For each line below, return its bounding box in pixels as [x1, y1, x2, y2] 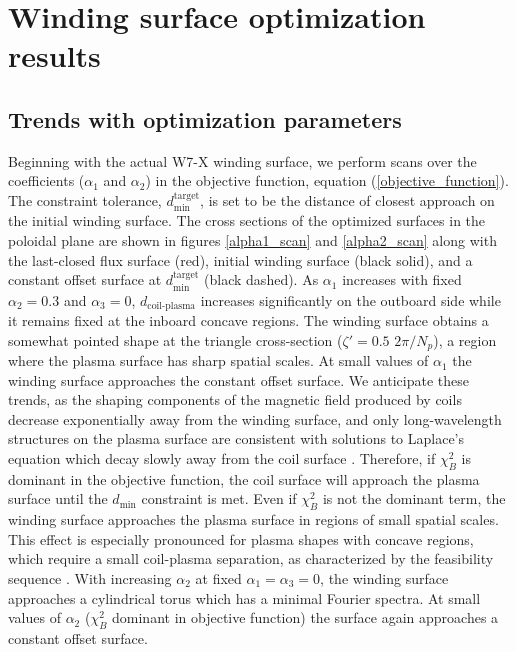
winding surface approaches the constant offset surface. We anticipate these [8, 369, 469, 390]
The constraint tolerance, [8, 189, 162, 210]
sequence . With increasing [8, 568, 172, 589]
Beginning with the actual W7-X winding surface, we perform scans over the [8, 150, 477, 171]
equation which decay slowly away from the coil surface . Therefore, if [8, 448, 436, 469]
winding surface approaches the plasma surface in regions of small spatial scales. [8, 509, 499, 530]
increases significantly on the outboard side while [200, 289, 501, 310]
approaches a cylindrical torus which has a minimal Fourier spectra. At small [8, 587, 481, 608]
